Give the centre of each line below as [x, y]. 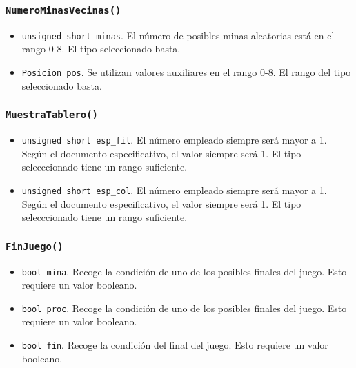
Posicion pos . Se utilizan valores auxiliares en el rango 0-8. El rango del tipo [186, 72]
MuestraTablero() [52, 115]
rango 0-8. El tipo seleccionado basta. [101, 49]
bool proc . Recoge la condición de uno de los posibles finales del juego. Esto [184, 308]
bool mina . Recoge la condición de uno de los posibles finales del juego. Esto [184, 271]
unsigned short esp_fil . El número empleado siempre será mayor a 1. [174, 140]
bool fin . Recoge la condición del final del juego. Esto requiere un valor [175, 345]
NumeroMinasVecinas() [63, 10]
